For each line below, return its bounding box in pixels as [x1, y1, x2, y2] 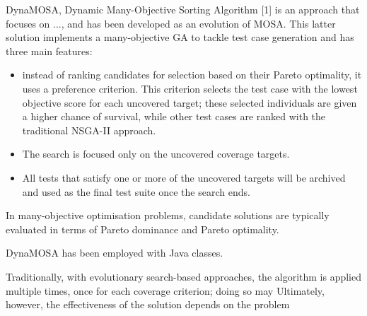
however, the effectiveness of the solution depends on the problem [6, 297, 290, 312]
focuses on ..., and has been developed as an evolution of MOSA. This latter [6, 16, 336, 30]
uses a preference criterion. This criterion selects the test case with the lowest [22, 81, 358, 95]
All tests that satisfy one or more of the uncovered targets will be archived [22, 170, 346, 185]
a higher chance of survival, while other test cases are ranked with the [22, 109, 326, 124]
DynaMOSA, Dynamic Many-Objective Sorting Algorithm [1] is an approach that [6, 2, 360, 16]
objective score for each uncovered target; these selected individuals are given [22, 95, 357, 110]
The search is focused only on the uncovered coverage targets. [22, 146, 290, 161]
